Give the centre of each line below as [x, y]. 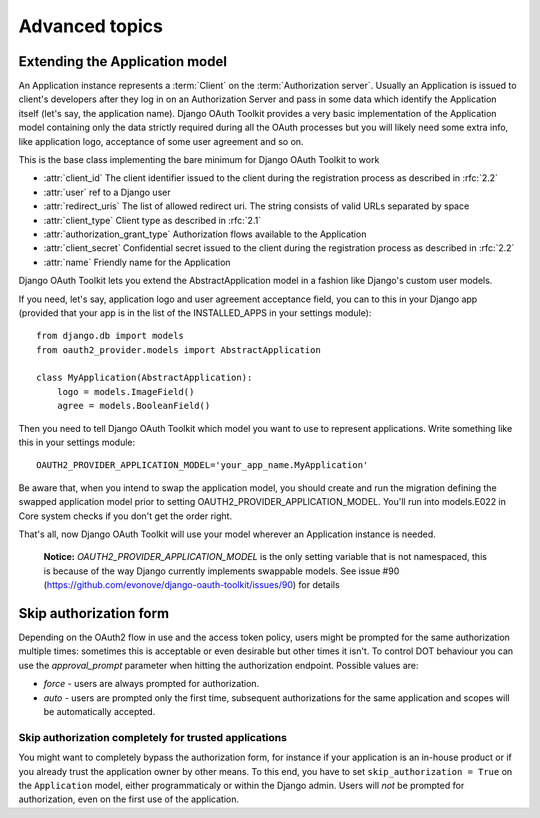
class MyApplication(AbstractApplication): [144, 378]
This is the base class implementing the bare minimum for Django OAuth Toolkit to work [199, 160]
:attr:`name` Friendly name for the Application [137, 262]
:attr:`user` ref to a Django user [107, 192]
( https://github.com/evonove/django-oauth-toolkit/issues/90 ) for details [191, 585]
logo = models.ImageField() [125, 391]
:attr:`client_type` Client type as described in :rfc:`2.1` [152, 220]
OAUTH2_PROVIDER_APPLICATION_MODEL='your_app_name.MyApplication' [202, 465]
